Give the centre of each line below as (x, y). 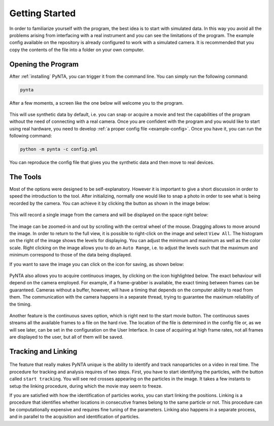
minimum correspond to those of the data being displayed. (71, 255)
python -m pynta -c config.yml (59, 149)
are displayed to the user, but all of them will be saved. (66, 337)
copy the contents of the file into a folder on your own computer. (77, 50)
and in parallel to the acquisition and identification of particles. (75, 417)
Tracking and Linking (43, 351)
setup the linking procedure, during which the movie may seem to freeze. (86, 386)
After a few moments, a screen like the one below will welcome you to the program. (96, 103)
